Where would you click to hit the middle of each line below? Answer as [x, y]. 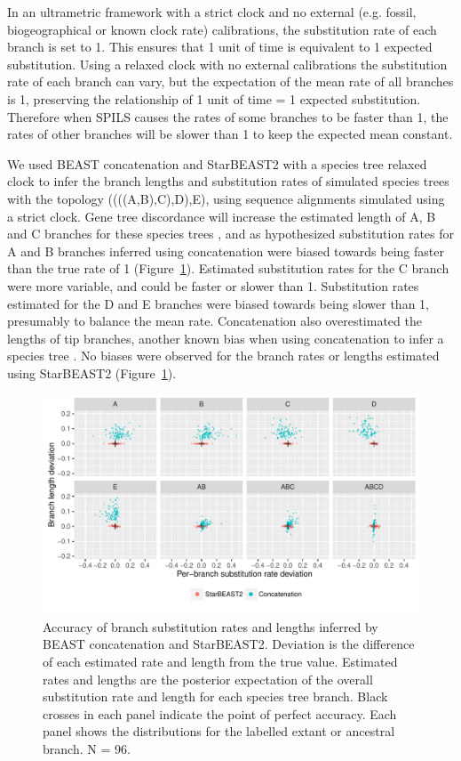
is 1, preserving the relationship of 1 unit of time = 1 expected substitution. [214, 98]
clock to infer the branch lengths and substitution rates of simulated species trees [228, 181]
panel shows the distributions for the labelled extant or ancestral [219, 731]
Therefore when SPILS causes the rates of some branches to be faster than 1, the [228, 116]
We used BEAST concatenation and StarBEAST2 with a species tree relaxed [217, 163]
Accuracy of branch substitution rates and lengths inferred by [211, 626]
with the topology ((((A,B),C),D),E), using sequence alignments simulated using [226, 198]
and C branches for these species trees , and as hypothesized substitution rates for [231, 234]
